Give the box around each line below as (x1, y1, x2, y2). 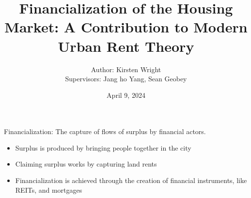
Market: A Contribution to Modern (4, 17, 248, 37)
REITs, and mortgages (15, 184, 82, 195)
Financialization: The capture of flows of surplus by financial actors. (4, 126, 206, 137)
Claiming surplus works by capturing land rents (15, 159, 157, 169)
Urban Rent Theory (58, 36, 194, 56)
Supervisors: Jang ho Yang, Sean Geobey (65, 74, 187, 84)
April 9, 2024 (107, 90, 145, 100)
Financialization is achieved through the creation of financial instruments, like (15, 175, 247, 185)
